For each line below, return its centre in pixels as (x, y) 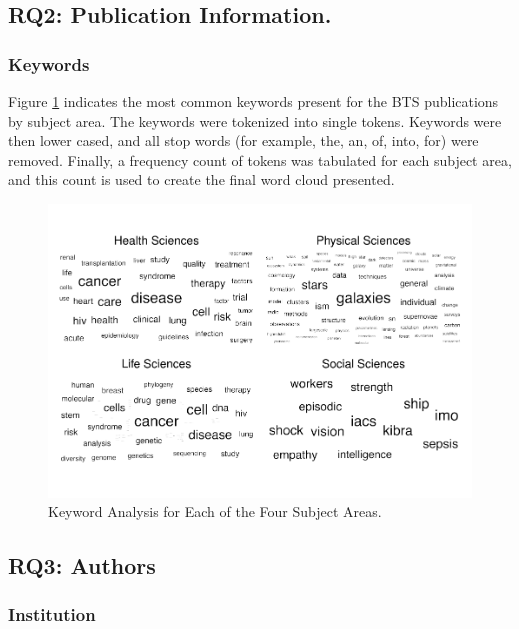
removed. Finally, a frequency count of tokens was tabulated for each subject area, (260, 159)
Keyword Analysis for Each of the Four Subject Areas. (215, 511)
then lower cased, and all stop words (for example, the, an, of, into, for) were (243, 140)
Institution (52, 614)
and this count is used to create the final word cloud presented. (201, 179)
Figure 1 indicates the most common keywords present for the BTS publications (253, 101)
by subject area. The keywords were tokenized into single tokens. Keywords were (255, 120)
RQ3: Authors (82, 565)
